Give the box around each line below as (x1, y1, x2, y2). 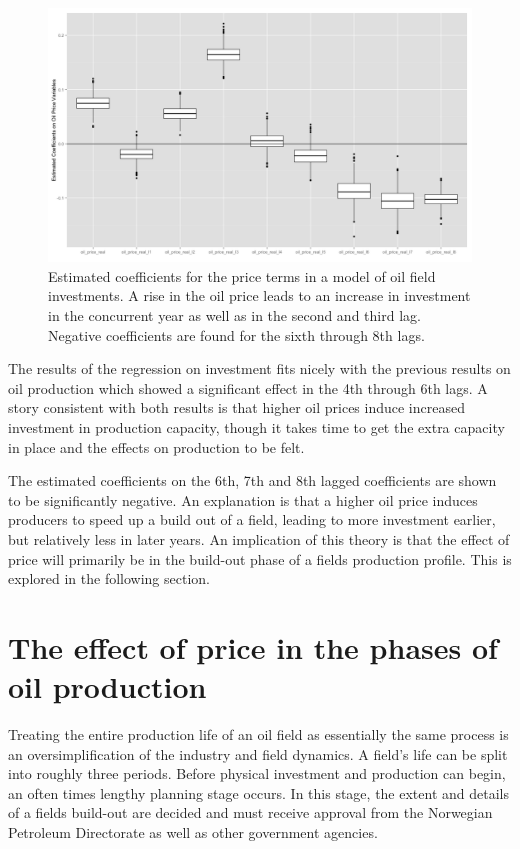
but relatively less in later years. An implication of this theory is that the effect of (8, 528, 510, 549)
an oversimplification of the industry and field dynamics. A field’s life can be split (8, 743, 508, 764)
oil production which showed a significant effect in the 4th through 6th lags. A (8, 377, 488, 398)
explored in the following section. (8, 568, 210, 589)
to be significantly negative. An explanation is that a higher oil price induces (8, 489, 478, 510)
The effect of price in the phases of (8, 626, 498, 667)
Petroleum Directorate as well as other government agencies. (8, 822, 378, 843)
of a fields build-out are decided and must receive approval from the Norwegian (8, 802, 493, 823)
